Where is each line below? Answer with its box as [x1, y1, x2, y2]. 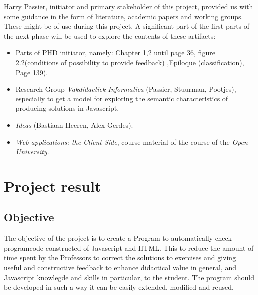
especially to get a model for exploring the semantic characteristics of [15, 93, 228, 103]
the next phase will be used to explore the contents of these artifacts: [4, 30, 216, 41]
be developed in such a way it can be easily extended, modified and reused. [4, 282, 234, 292]
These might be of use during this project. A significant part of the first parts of [4, 21, 250, 31]
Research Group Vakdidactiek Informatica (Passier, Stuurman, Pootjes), [15, 84, 236, 94]
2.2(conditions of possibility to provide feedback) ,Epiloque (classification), [15, 57, 244, 67]
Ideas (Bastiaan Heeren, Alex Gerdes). [15, 119, 133, 130]
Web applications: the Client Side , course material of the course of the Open [15, 136, 248, 147]
